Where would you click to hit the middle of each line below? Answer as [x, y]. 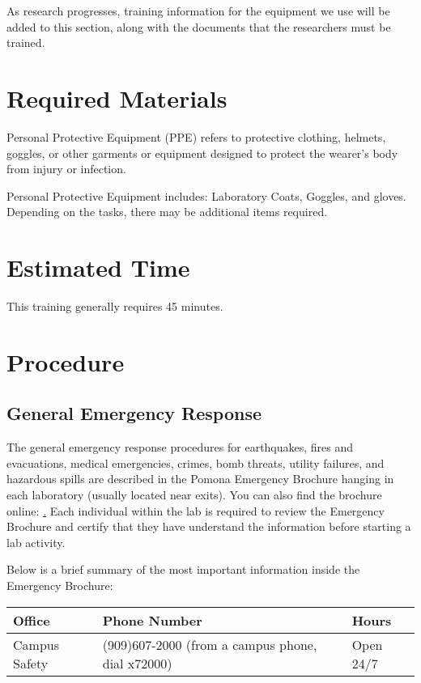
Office [32, 620]
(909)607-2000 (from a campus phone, [210, 644]
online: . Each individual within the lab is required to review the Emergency [196, 510]
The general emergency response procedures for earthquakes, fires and [180, 447]
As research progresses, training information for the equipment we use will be [198, 11]
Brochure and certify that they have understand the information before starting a [209, 526]
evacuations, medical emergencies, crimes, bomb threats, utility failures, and [196, 462]
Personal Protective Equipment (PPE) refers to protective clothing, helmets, [196, 136]
